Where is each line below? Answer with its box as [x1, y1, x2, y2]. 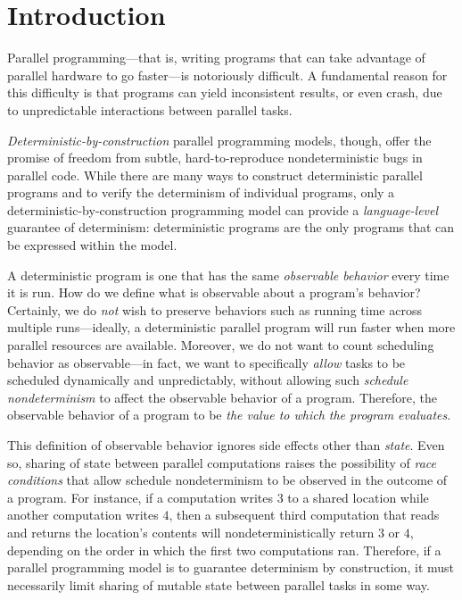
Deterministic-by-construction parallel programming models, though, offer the [7, 130, 432, 149]
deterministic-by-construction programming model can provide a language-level [7, 200, 439, 219]
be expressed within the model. [7, 236, 177, 254]
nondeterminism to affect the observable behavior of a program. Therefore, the [7, 387, 437, 406]
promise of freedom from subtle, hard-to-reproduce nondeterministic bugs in [7, 148, 423, 167]
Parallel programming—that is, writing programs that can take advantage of [7, 48, 425, 67]
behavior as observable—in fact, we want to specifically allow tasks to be [7, 353, 406, 371]
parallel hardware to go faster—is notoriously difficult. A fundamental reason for [7, 65, 448, 84]
